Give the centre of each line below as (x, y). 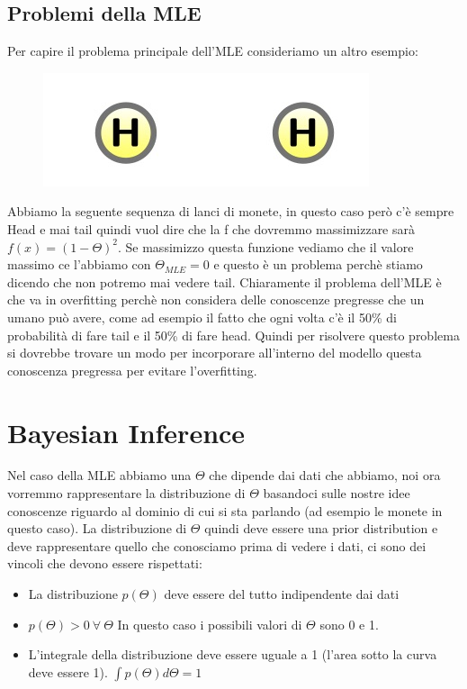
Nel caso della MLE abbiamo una (99, 475)
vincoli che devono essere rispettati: (105, 563)
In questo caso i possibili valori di (210, 624)
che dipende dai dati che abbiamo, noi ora (325, 475)
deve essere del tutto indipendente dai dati (282, 594)
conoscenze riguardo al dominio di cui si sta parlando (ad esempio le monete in (225, 510)
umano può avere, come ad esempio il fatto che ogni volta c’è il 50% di (202, 317)
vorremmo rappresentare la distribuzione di (126, 493)
